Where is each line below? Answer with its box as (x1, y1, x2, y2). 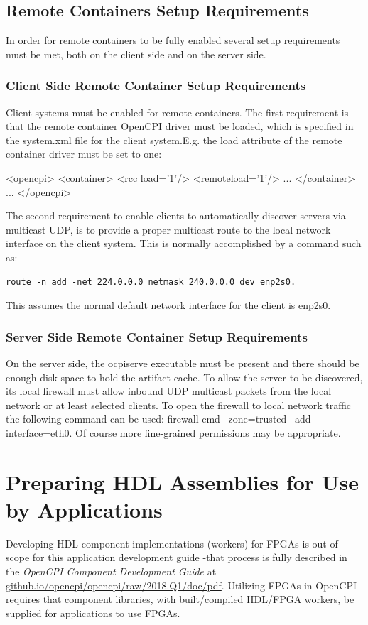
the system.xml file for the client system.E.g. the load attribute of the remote (6, 132, 342, 147)
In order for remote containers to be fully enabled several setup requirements (6, 33, 340, 48)
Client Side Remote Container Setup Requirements (6, 77, 306, 94)
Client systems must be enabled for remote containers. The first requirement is (6, 104, 349, 119)
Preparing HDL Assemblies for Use (6, 467, 359, 496)
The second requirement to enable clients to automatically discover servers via (6, 208, 346, 223)
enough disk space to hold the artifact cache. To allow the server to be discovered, (6, 369, 363, 384)
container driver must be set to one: (6, 146, 162, 161)
